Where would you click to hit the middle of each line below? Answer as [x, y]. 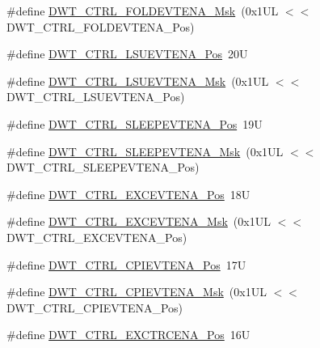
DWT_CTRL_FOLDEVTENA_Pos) [101, 26]
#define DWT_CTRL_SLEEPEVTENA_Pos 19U [135, 123]
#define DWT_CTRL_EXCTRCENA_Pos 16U [128, 335]
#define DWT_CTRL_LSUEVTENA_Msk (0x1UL [138, 81]
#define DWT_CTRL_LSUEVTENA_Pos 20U [127, 54]
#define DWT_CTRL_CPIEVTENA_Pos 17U [126, 264]
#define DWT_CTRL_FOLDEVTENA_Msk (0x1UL [143, 11]
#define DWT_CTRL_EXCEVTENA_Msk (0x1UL [139, 221]
